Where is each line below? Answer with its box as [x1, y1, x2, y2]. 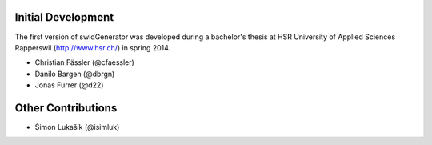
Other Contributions [14, 101, 118, 115]
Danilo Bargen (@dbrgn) [34, 69, 115, 79]
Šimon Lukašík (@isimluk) [34, 122, 120, 131]
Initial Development [14, 10, 114, 24]
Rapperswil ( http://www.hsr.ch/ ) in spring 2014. [14, 42, 171, 52]
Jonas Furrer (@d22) [34, 80, 104, 90]
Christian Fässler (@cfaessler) [34, 58, 135, 67]
